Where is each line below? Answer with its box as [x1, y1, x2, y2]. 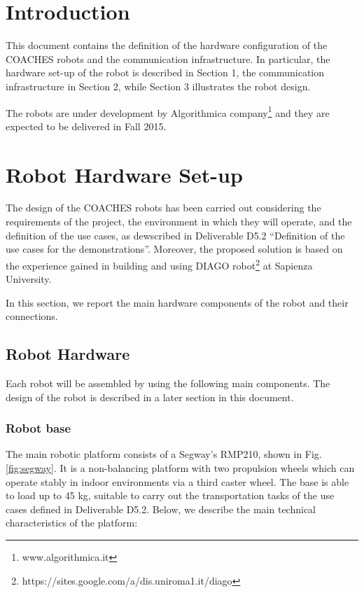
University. [6, 272, 52, 286]
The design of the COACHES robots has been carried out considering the [6, 200, 321, 215]
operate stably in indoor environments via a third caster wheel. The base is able [6, 474, 349, 489]
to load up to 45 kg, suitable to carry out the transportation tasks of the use [6, 488, 335, 503]
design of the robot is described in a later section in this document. [6, 389, 294, 404]
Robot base [6, 419, 71, 437]
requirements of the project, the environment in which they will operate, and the [6, 214, 352, 229]
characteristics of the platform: [6, 515, 138, 530]
